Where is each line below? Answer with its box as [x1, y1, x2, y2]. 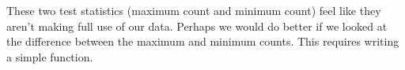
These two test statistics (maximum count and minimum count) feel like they [6, 2, 381, 18]
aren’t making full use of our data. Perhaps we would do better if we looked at [6, 17, 388, 34]
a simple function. [6, 48, 93, 64]
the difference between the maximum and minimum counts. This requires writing [6, 33, 399, 50]
